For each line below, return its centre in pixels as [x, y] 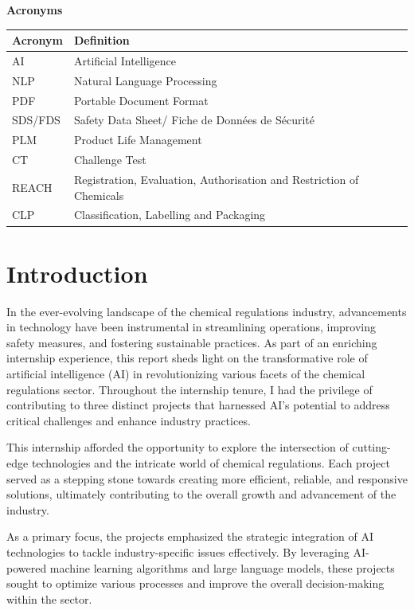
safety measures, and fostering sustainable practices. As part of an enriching [192, 342]
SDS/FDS [36, 120]
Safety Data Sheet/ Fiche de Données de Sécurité [194, 120]
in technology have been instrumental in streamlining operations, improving [191, 327]
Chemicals [99, 195]
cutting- [371, 447]
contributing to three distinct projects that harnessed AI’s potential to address [198, 405]
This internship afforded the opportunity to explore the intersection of [178, 447]
